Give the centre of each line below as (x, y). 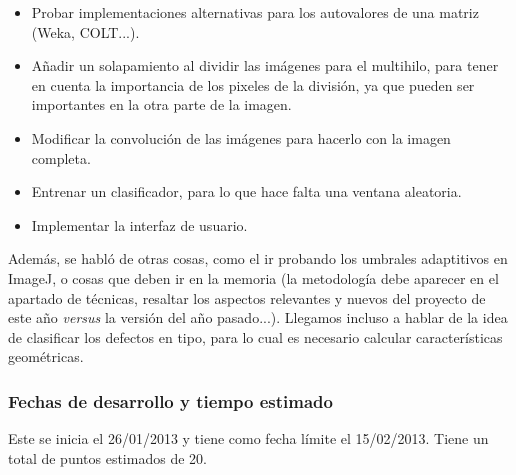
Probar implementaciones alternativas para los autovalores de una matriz (255, 12)
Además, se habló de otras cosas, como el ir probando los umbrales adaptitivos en (258, 258)
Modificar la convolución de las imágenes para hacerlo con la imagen (241, 137)
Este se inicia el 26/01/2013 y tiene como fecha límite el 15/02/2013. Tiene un (248, 438)
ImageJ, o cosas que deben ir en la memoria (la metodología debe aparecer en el (253, 277)
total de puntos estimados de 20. (107, 457)
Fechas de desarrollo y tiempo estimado (170, 400)
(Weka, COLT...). (85, 31)
